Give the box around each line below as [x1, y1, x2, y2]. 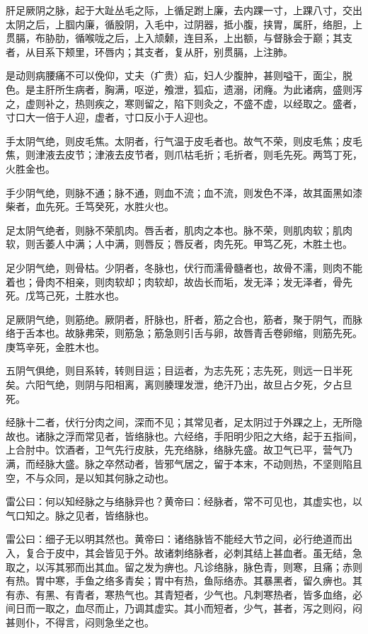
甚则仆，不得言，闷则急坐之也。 [6, 614, 154, 629]
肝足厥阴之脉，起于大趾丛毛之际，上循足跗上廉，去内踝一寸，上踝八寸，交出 [6, 3, 362, 17]
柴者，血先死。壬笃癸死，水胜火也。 [6, 199, 174, 214]
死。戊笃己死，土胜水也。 [6, 288, 125, 303]
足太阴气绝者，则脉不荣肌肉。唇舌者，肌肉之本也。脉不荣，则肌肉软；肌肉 [6, 222, 352, 237]
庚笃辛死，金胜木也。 [6, 339, 105, 354]
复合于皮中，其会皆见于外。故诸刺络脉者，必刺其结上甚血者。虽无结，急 [25, 546, 362, 560]
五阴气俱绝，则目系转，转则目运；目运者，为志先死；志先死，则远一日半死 [6, 363, 352, 378]
